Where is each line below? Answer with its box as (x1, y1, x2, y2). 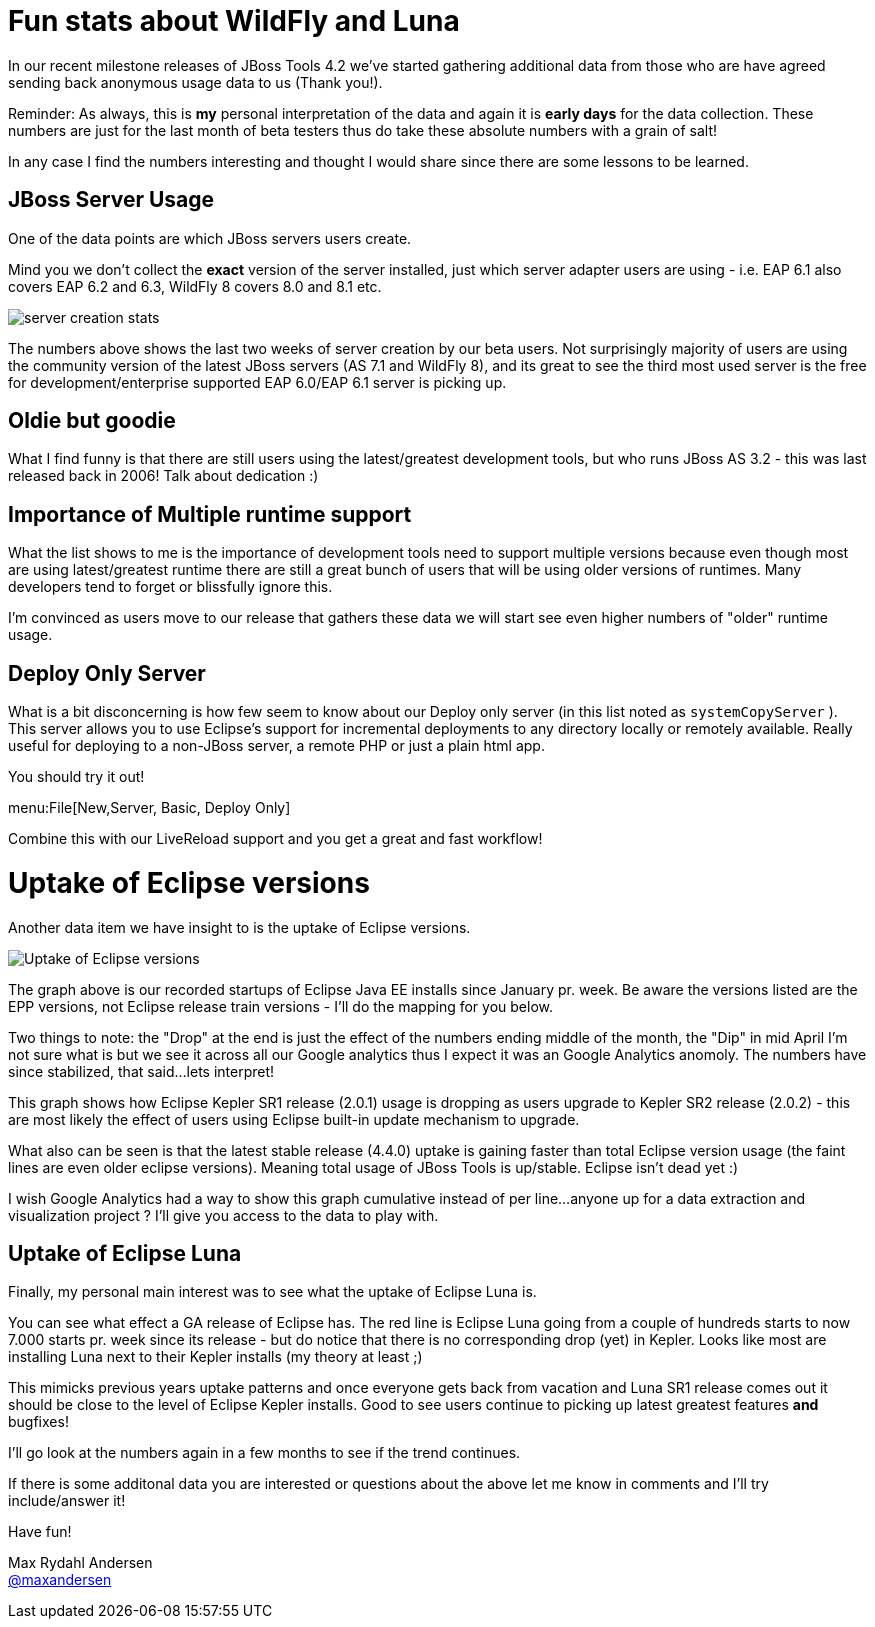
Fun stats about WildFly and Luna (8, 4, 460, 38)
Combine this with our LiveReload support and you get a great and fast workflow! (8, 830, 543, 848)
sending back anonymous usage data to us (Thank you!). (8, 73, 383, 91)
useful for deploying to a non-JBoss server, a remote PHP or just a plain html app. (8, 737, 545, 755)
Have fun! (8, 1523, 72, 1541)
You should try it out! (8, 768, 145, 786)
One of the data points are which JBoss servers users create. (8, 229, 412, 247)
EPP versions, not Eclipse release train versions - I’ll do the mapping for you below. (8, 997, 553, 1015)
